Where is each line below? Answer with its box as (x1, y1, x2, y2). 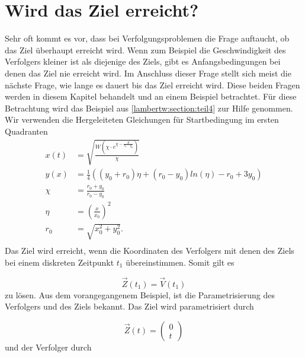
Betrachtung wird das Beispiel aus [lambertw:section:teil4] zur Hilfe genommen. (5, 101, 293, 114)
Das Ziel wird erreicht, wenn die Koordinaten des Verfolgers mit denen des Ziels (5, 244, 294, 257)
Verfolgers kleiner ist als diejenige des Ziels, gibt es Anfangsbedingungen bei (5, 55, 281, 68)
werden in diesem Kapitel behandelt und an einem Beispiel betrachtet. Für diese (5, 90, 297, 103)
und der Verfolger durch (5, 340, 92, 353)
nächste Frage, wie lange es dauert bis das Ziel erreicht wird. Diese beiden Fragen (5, 78, 300, 91)
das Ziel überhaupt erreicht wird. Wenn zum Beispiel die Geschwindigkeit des (5, 43, 286, 56)
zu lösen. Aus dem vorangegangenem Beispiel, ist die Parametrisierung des (5, 288, 275, 301)
